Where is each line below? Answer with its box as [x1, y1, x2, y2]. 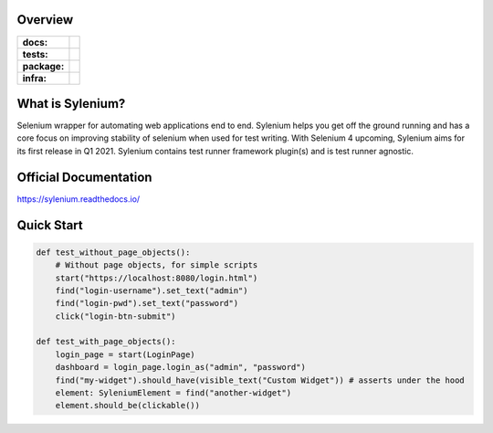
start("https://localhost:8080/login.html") [55, 272, 258, 283]
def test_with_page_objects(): [36, 336, 177, 347]
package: [22, 59, 65, 72]
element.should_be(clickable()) [55, 400, 201, 411]
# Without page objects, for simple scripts [55, 260, 258, 270]
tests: [22, 48, 48, 60]
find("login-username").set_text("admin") [55, 285, 248, 296]
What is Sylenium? [16, 96, 126, 111]
